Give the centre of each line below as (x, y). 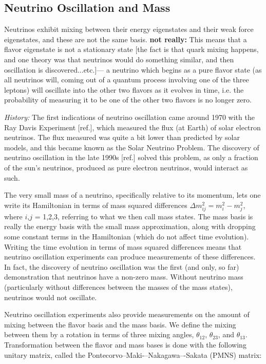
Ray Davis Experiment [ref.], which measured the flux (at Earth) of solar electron (132, 127)
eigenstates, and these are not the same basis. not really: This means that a (126, 39)
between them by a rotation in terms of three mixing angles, (99, 334)
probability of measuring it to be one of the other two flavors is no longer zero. (128, 100)
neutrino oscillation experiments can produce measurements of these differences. (130, 257)
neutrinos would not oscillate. (51, 297)
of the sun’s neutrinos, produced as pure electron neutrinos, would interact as (126, 167)
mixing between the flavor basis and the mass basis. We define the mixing (120, 324)
